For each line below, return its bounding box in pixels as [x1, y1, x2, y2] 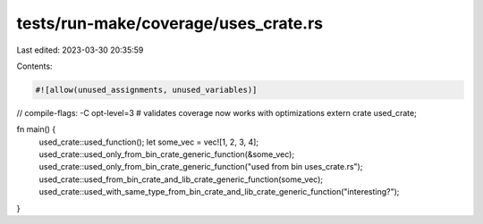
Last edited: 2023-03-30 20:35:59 [16, 45, 144, 55]
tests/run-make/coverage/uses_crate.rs [16, 13, 324, 33]
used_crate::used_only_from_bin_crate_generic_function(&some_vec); [38, 149, 295, 160]
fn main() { [16, 124, 56, 135]
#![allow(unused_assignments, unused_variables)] [35, 85, 258, 95]
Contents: [16, 61, 53, 71]
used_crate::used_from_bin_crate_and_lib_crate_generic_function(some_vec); [38, 174, 324, 185]
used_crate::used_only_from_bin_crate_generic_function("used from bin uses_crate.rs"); [38, 162, 363, 172]
